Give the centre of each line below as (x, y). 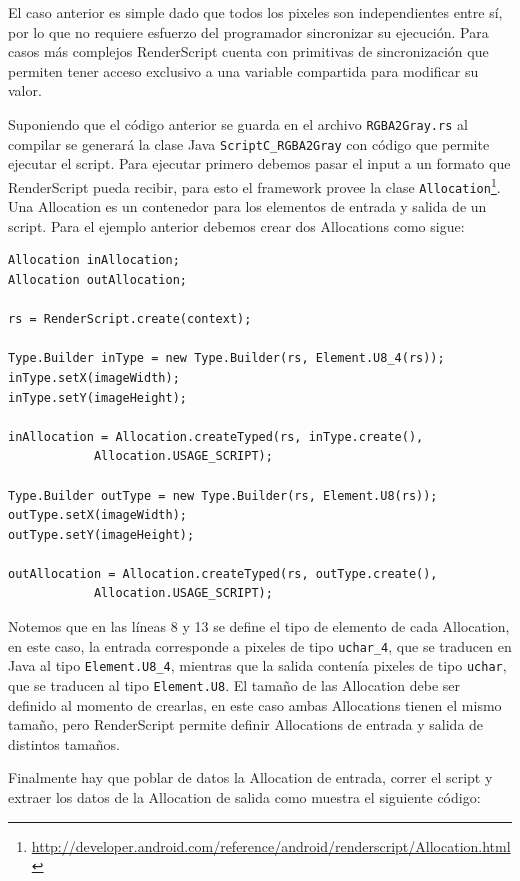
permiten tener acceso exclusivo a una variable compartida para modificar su (243, 70)
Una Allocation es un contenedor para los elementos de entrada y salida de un (247, 206)
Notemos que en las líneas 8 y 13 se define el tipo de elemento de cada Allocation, (259, 626)
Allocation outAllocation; (97, 279)
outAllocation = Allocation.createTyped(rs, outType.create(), (223, 573)
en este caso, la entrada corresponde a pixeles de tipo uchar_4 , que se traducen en (260, 645)
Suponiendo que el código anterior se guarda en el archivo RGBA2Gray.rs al (238, 123)
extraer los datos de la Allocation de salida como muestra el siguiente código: (244, 797)
